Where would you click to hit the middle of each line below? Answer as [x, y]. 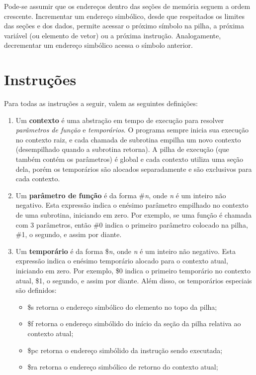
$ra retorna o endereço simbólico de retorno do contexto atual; [123, 367]
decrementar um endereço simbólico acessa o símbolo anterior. [99, 45]
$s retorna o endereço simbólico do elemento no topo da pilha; [122, 307]
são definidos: [36, 290]
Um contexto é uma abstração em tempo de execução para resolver [120, 120]
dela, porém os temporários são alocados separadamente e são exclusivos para [134, 169]
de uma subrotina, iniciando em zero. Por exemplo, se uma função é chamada [133, 215]
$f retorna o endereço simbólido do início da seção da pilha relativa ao [134, 323]
